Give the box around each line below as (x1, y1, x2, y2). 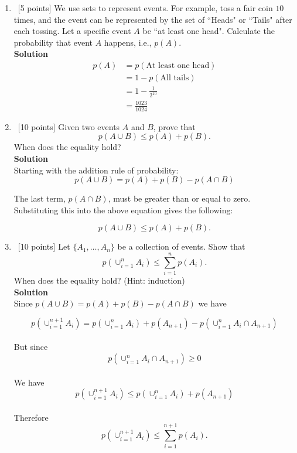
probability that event (13, 36, 93, 48)
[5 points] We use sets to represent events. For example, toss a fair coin (18, 2, 273, 13)
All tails (160, 74, 189, 83)
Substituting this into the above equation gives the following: (13, 203, 233, 216)
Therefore (13, 411, 49, 423)
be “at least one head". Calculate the (142, 25, 275, 37)
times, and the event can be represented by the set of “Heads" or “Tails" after (13, 13, 292, 25)
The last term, (13, 192, 66, 205)
